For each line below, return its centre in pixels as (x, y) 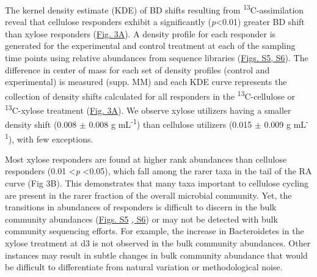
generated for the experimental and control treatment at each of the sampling (150, 46)
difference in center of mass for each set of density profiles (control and (137, 69)
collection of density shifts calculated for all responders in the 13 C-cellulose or (150, 95)
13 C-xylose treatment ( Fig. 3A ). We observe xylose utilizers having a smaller (148, 109)
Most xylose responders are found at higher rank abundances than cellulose (146, 159)
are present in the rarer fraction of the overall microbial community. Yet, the (148, 195)
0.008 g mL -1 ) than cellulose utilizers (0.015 (170, 123)
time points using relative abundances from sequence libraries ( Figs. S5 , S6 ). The (157, 58)
